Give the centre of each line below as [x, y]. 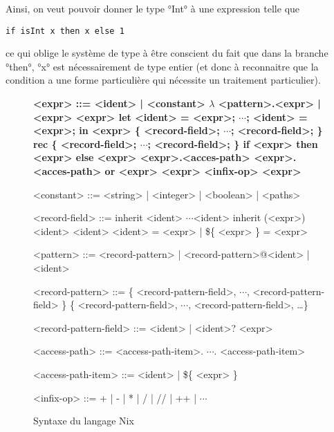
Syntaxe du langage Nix [84, 421]
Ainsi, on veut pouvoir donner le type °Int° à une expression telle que [153, 8]
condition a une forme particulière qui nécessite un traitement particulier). [163, 80]
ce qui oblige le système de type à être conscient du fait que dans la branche [167, 53]
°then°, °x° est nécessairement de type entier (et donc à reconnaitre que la [162, 66]
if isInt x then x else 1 [65, 31]
